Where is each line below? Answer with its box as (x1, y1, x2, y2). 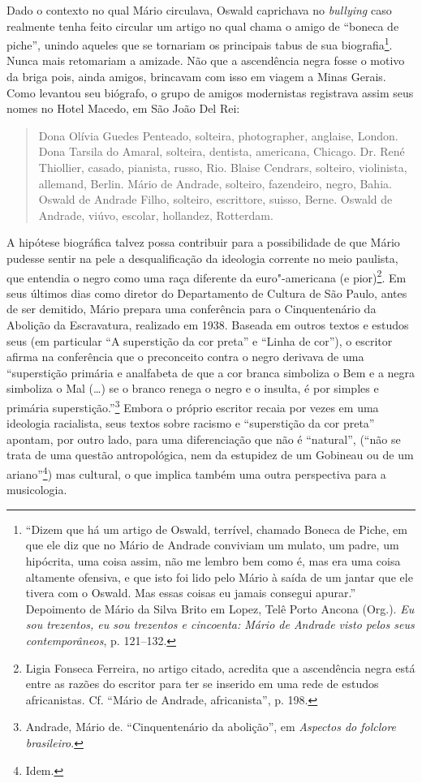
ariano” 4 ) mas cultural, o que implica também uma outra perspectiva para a (6, 463, 386, 482)
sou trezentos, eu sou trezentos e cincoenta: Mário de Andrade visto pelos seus (25, 616, 415, 633)
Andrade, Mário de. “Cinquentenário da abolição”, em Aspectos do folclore (25, 718, 397, 735)
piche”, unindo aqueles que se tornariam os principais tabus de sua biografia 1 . (6, 34, 393, 53)
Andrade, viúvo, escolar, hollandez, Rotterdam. (38, 206, 273, 223)
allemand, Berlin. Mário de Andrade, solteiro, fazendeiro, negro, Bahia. (38, 174, 392, 191)
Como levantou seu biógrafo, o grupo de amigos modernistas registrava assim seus (6, 84, 414, 101)
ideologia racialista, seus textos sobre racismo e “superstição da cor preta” (6, 415, 375, 432)
